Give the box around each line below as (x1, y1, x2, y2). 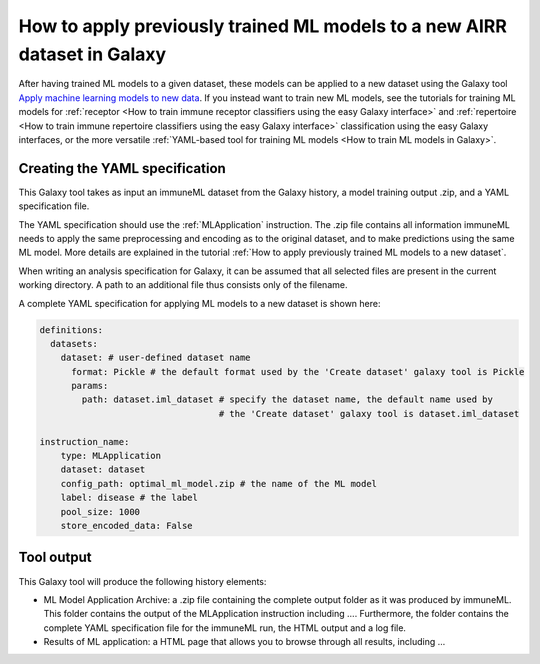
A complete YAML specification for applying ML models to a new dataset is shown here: (18, 297, 381, 309)
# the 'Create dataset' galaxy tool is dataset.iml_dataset (218, 408, 520, 419)
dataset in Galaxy (18, 43, 167, 65)
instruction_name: (39, 436, 130, 447)
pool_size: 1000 (60, 506, 140, 517)
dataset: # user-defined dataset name (60, 352, 251, 364)
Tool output (18, 549, 92, 566)
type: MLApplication (60, 450, 162, 462)
